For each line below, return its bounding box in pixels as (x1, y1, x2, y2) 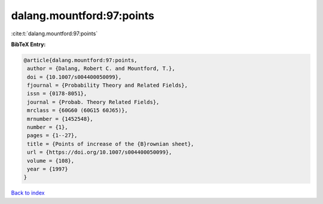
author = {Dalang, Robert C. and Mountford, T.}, (27, 65, 176, 72)
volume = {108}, (27, 157, 75, 164)
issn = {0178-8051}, (27, 90, 87, 97)
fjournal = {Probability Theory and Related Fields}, (27, 82, 188, 89)
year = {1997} (27, 166, 68, 172)
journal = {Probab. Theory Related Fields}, (27, 99, 160, 105)
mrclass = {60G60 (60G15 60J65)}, (27, 107, 128, 114)
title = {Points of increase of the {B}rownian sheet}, (27, 141, 194, 147)
